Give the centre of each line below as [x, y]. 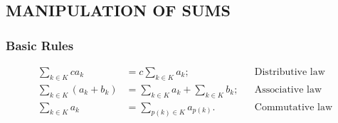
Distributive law [290, 72]
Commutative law [294, 107]
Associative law [288, 89]
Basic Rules [40, 45]
